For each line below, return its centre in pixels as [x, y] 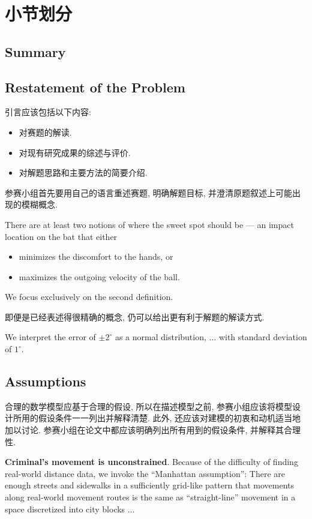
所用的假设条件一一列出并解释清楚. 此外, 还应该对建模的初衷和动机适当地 [157, 418]
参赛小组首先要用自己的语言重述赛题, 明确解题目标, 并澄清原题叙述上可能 [149, 192]
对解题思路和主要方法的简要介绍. [83, 172]
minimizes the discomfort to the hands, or [96, 256]
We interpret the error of [50, 337]
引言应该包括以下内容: [48, 112]
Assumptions [46, 381]
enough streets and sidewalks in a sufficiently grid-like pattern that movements [149, 485]
